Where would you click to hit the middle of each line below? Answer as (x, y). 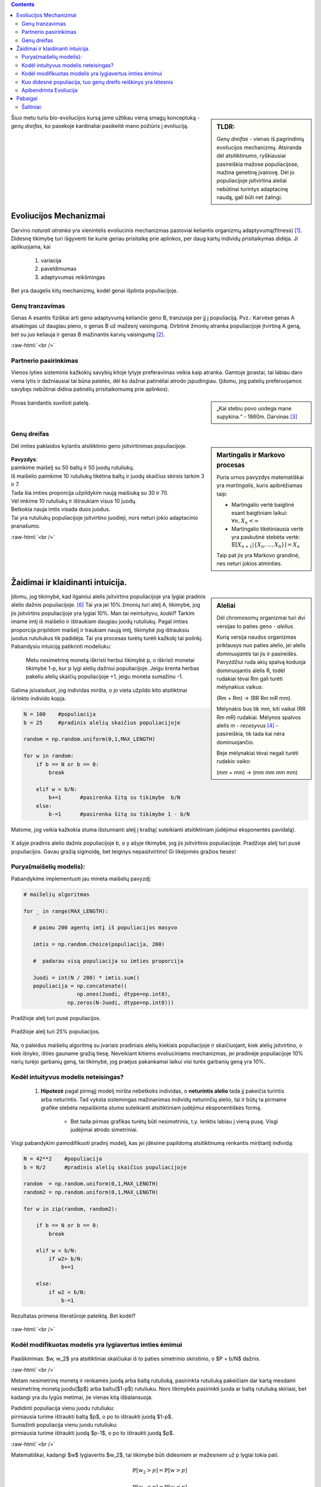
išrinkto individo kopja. (39, 698)
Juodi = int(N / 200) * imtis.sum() (86, 978)
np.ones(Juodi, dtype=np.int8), (124, 994)
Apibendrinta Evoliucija (50, 90)
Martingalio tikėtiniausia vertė (267, 529)
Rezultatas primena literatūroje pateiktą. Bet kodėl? (73, 1316)
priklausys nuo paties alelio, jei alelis (261, 645)
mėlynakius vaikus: (240, 687)
